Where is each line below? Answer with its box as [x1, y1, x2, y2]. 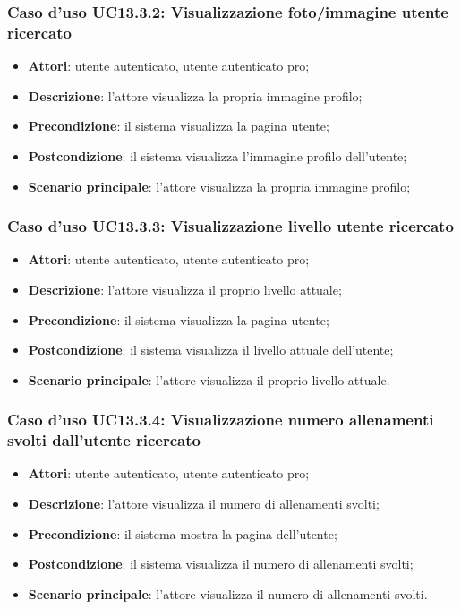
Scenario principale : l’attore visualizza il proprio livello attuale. [28, 370, 390, 389]
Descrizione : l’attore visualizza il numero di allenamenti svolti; [28, 494, 380, 513]
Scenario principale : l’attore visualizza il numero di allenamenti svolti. [28, 584, 428, 603]
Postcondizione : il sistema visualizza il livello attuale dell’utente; [28, 340, 394, 359]
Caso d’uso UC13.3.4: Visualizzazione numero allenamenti [7, 408, 434, 431]
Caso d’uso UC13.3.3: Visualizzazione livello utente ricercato [7, 215, 454, 237]
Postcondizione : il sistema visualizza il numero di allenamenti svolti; [28, 554, 414, 573]
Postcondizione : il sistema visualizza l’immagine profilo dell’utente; [28, 146, 407, 165]
